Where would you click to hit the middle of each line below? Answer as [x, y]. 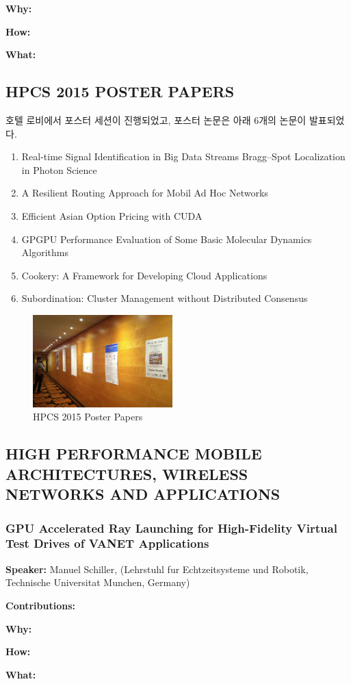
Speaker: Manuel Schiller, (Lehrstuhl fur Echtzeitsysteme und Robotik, [157, 569]
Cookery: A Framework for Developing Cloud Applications [144, 275]
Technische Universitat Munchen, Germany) [98, 582]
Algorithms [45, 252]
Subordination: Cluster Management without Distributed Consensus [165, 298]
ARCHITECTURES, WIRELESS [127, 473]
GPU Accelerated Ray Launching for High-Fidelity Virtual [171, 528]
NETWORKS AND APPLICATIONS [143, 494]
